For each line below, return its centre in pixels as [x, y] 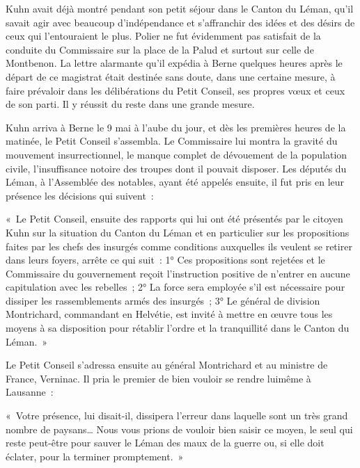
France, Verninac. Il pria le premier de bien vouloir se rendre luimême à [158, 378]
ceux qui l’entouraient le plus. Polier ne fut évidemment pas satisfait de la [163, 36]
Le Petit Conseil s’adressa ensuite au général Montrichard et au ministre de [167, 365]
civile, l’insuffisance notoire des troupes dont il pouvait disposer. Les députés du [176, 168]
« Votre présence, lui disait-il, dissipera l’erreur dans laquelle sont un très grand [177, 415]
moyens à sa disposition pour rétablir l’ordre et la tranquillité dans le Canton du [178, 328]
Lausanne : [30, 392]
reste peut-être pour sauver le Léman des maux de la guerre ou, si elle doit [165, 443]
